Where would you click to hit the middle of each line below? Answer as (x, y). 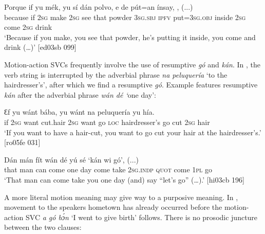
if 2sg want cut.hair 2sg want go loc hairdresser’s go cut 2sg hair (107, 122)
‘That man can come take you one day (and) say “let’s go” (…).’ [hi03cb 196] (124, 179)
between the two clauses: (43, 227)
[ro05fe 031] (22, 142)
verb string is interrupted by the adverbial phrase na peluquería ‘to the (116, 74)
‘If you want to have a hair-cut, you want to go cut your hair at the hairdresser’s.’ (133, 132)
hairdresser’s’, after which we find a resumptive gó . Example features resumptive (131, 85)
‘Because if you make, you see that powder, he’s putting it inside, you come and (130, 37)
